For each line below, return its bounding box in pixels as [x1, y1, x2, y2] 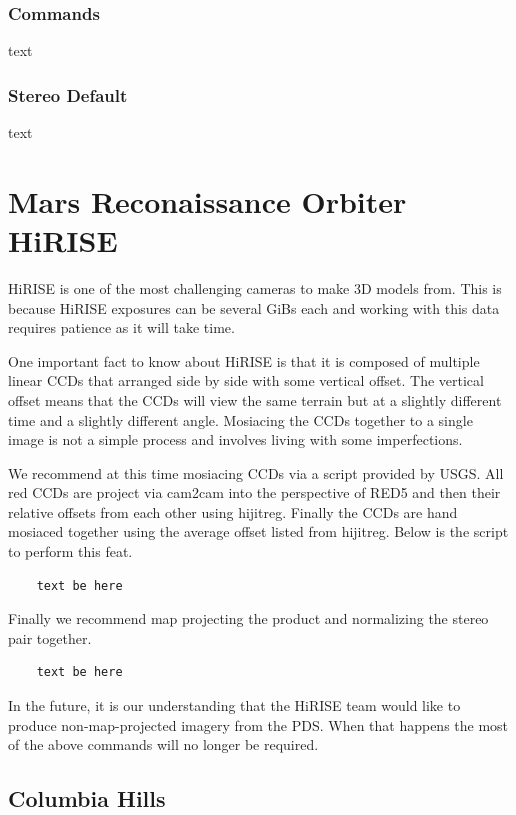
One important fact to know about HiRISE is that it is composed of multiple [8, 350, 480, 371]
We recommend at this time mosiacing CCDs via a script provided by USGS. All [8, 462, 504, 483]
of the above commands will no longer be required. [8, 734, 319, 755]
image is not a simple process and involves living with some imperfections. [8, 429, 463, 450]
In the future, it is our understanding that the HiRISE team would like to [8, 695, 461, 716]
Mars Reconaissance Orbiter [8, 180, 407, 221]
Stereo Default [8, 82, 128, 107]
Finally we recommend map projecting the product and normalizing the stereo [8, 608, 489, 629]
